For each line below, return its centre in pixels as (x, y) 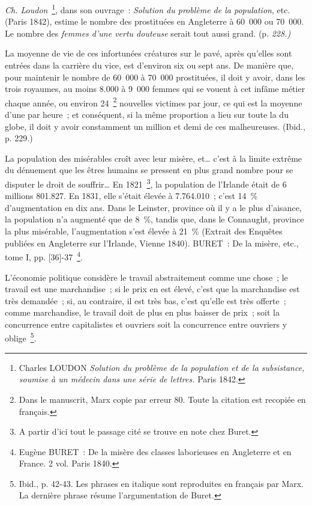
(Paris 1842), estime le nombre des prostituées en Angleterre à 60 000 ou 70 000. (154, 21)
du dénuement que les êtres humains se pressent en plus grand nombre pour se (149, 170)
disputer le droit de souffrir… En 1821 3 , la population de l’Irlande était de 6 (146, 183)
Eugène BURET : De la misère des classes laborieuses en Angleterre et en (155, 451)
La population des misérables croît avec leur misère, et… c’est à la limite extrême (154, 158)
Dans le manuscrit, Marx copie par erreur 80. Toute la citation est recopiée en (162, 399)
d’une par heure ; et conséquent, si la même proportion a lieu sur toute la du (147, 115)
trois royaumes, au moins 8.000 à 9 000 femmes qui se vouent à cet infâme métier (155, 89)
